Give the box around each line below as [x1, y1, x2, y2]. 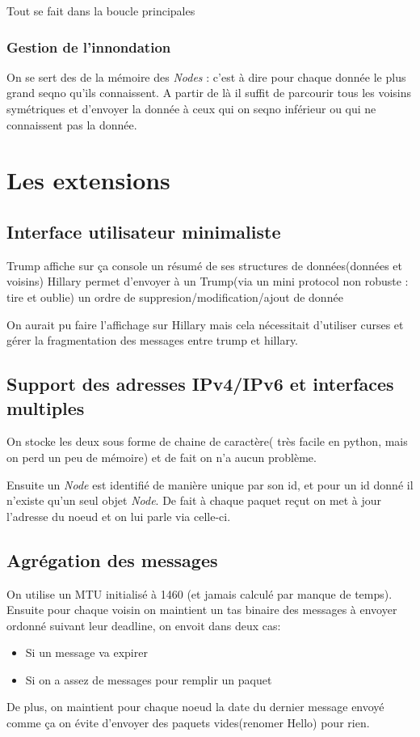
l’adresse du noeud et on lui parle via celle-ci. [6, 507, 231, 524]
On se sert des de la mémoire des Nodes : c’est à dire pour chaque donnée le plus [6, 68, 406, 85]
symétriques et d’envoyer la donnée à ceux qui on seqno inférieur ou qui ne [6, 100, 376, 116]
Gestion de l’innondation [6, 36, 171, 57]
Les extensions [6, 163, 170, 197]
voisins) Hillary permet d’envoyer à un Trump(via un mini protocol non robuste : [6, 273, 409, 290]
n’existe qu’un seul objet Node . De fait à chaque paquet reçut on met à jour [6, 492, 382, 509]
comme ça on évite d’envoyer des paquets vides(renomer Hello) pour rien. [6, 714, 370, 731]
